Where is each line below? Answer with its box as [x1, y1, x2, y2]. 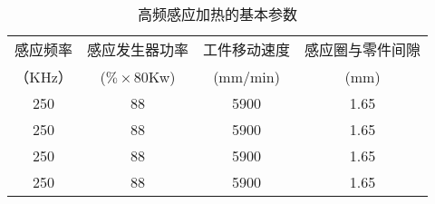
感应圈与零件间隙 [304, 39, 421, 60]
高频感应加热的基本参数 [138, 4, 298, 24]
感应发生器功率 [87, 39, 189, 60]
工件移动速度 [203, 39, 291, 60]
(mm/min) [213, 65, 280, 87]
